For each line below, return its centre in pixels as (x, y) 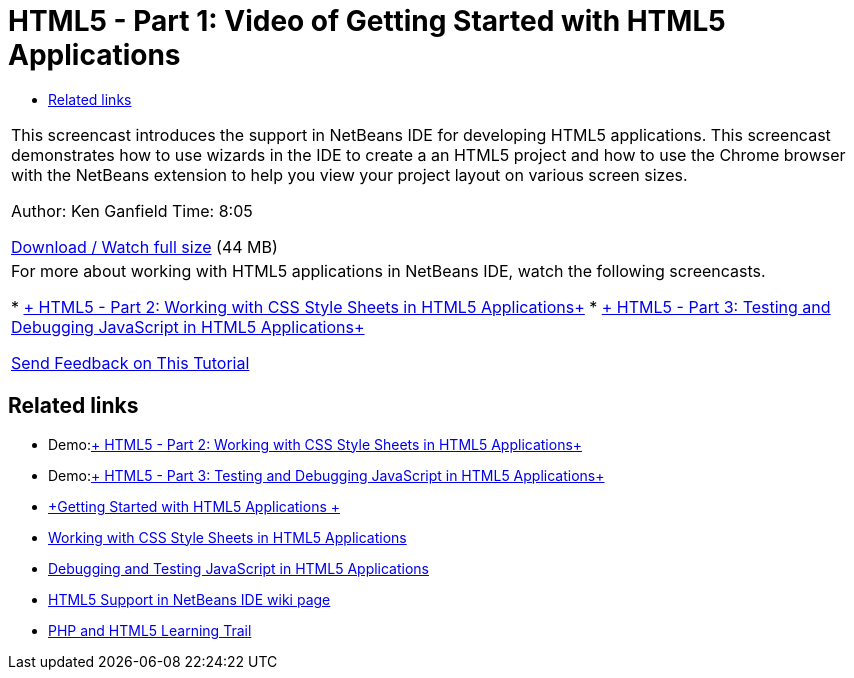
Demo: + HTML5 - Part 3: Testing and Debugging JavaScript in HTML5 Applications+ (326, 475)
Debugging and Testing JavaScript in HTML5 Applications (239, 568)
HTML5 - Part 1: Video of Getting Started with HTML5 (367, 21)
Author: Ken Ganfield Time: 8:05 (132, 210)
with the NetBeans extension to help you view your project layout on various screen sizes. (349, 174)
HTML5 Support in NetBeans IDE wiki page (189, 599)
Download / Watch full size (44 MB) (144, 246)
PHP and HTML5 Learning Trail (150, 630)
